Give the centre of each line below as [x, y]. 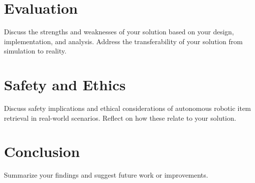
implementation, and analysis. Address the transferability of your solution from [123, 41]
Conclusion [42, 151]
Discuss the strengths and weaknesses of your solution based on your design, [119, 32]
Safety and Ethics [65, 85]
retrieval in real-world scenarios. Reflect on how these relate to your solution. [120, 118]
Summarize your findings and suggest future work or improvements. [106, 175]
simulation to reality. [35, 51]
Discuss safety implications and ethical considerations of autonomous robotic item [127, 108]
